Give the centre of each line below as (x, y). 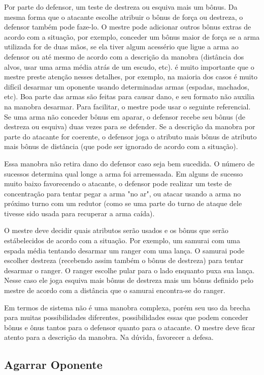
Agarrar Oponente (53, 365)
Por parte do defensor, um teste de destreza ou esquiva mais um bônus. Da (121, 7)
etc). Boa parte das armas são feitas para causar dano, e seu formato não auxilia (129, 96)
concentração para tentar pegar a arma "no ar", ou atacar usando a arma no (123, 193)
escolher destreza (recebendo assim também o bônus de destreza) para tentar (124, 260)
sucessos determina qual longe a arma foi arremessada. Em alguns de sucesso (124, 173)
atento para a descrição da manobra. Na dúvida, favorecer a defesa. (109, 337)
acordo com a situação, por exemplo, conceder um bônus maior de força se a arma (132, 36)
